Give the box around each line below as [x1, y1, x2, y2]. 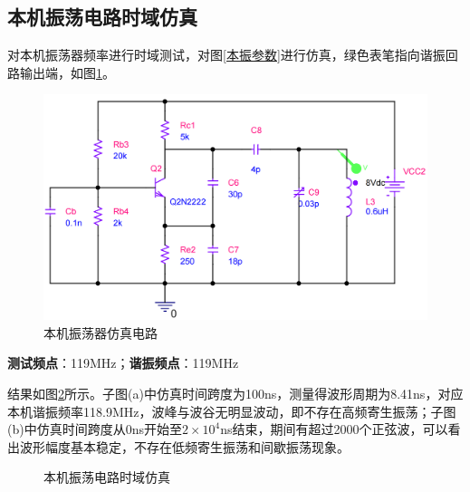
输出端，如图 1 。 [19, 63, 115, 82]
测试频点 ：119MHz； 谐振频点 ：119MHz [7, 353, 239, 372]
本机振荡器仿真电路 [43, 323, 158, 342]
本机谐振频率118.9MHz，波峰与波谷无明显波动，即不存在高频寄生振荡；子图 [7, 401, 456, 420]
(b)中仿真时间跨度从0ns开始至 [7, 420, 182, 439]
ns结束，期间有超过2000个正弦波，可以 [220, 420, 448, 439]
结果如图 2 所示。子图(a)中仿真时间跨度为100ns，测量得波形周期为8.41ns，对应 [7, 384, 464, 403]
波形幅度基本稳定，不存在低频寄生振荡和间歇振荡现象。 [19, 437, 350, 456]
